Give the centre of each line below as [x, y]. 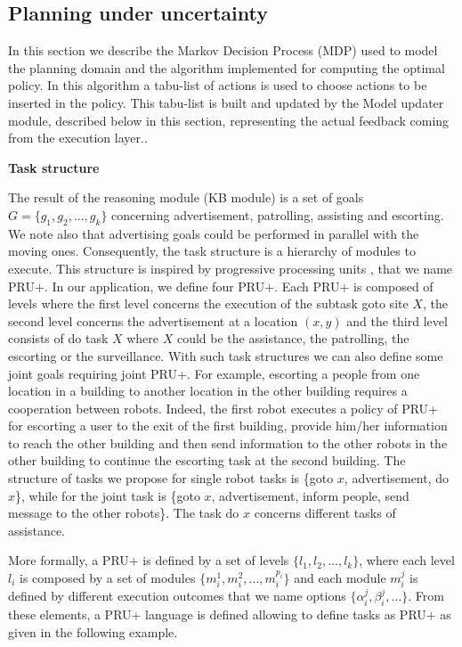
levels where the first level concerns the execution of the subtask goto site [208, 303]
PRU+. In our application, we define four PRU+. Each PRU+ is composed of [221, 286]
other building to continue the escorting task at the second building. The [207, 460]
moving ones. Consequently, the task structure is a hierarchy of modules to [212, 251]
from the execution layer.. [78, 138]
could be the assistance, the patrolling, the [293, 338]
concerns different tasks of [325, 513]
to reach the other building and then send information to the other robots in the [228, 442]
